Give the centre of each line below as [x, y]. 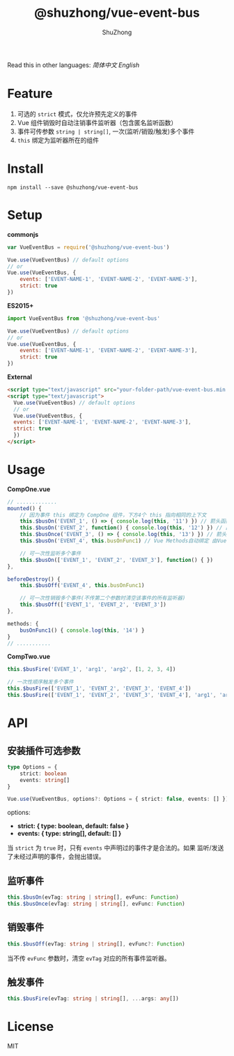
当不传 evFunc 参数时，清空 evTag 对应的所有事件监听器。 [89, 958]
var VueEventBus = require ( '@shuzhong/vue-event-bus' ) [88, 247]
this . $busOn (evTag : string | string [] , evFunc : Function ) [93, 897]
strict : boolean [44, 774]
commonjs [23, 234]
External [20, 377]
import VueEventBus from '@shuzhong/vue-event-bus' [84, 318]
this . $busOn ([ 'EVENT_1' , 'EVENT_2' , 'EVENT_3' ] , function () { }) [117, 560]
